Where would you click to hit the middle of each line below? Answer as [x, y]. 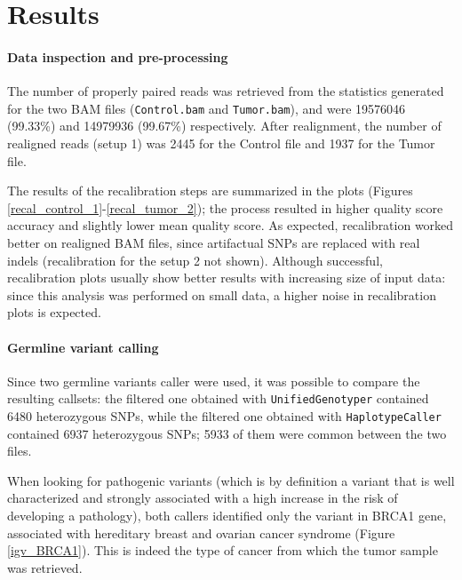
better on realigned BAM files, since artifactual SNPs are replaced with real [214, 242]
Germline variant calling [83, 347]
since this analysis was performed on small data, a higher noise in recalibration [222, 294]
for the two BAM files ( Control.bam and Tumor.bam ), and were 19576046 [207, 108]
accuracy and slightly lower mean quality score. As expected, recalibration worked [231, 225]
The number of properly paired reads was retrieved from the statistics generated [226, 91]
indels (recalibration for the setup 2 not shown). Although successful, [195, 260]
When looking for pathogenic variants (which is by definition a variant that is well [231, 480]
